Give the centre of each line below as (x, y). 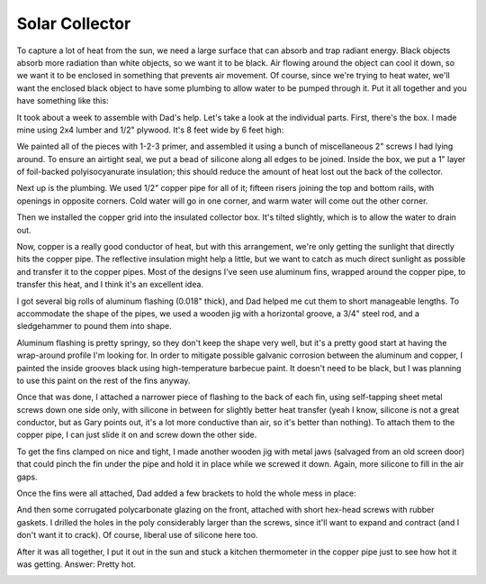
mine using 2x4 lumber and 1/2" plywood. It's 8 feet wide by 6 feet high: (150, 130)
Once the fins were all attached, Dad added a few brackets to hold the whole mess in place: (186, 493)
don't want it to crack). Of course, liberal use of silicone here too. (137, 535)
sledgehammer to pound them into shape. (94, 326)
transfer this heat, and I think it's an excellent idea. (110, 285)
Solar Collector (74, 23)
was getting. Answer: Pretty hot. (76, 564)
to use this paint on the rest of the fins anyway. (103, 380)
